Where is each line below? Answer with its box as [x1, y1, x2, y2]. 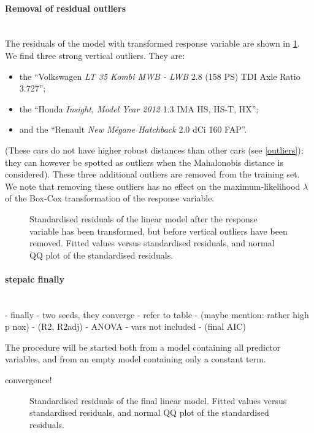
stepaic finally [5, 272, 64, 285]
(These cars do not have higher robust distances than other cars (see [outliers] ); [5, 143, 304, 156]
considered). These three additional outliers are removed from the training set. [5, 168, 300, 181]
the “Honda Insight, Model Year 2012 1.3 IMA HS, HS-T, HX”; [19, 102, 259, 115]
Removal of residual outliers [5, 1, 126, 14]
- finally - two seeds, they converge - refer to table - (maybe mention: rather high [5, 308, 309, 321]
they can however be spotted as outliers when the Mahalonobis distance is [5, 155, 283, 168]
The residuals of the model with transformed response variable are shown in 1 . [5, 37, 300, 50]
